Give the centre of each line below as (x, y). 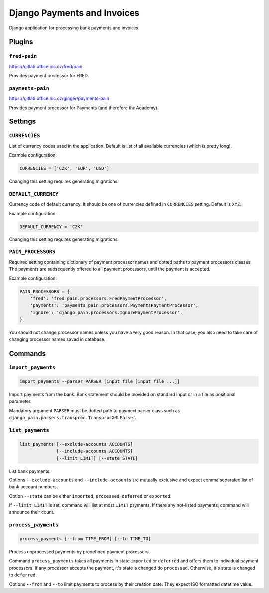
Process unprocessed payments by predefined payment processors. (80, 552)
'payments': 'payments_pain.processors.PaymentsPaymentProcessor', (114, 305)
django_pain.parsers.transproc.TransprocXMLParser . (73, 418)
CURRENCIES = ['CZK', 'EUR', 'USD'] (65, 169)
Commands (28, 354)
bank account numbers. (34, 487)
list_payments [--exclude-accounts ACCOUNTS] (76, 444)
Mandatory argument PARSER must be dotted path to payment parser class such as (95, 410)
